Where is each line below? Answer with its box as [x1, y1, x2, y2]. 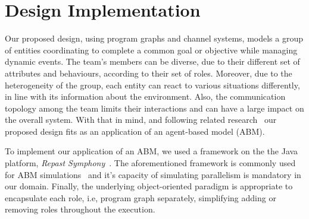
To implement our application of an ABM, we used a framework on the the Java [5, 145, 298, 157]
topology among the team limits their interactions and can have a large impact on [5, 101, 304, 114]
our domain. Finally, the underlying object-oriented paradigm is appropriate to [5, 180, 293, 192]
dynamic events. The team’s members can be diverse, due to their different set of [5, 55, 300, 68]
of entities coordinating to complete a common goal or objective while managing [5, 43, 298, 56]
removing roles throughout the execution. [5, 203, 155, 215]
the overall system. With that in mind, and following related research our [5, 113, 277, 126]
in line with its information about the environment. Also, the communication [5, 90, 286, 103]
